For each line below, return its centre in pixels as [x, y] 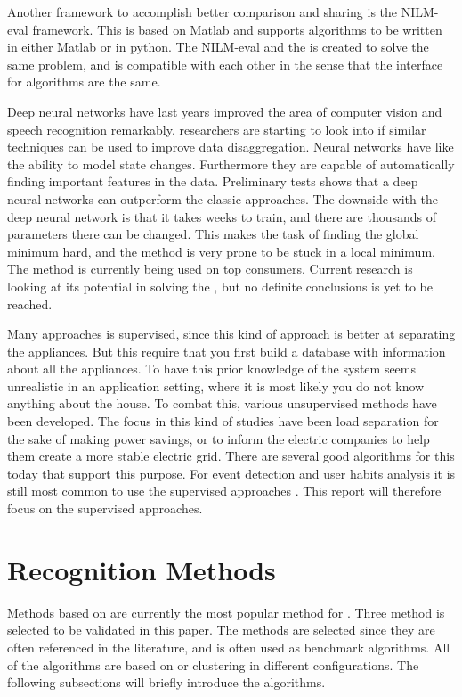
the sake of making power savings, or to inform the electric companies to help [219, 438]
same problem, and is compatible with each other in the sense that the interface [225, 64]
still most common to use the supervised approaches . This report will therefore [224, 491]
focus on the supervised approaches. [105, 508]
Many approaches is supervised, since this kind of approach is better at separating [231, 334]
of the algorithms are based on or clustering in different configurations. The [213, 664]
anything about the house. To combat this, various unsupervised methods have [222, 403]
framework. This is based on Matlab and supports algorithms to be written [237, 29]
